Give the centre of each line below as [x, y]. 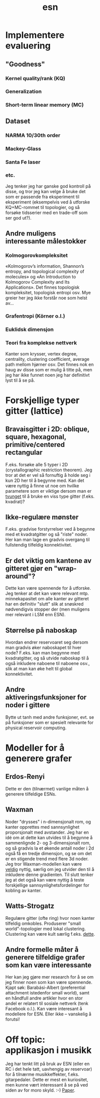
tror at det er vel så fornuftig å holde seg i [48, 475]
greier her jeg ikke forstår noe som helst [47, 298]
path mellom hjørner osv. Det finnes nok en [50, 364]
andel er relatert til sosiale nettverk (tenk [47, 1003]
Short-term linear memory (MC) [45, 105]
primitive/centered [35, 445]
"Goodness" [25, 64]
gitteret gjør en [29, 568]
